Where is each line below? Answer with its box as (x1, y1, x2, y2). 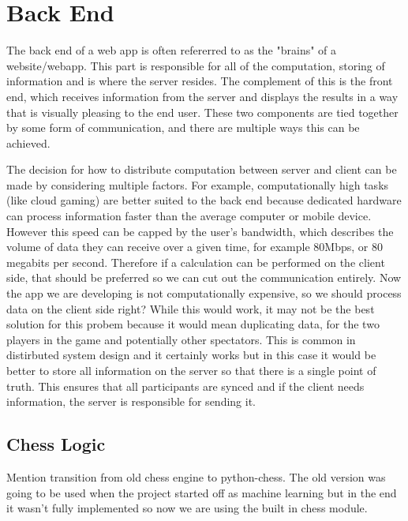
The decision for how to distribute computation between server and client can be (6, 161, 397, 178)
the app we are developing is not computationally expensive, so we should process (6, 285, 402, 302)
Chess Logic (6, 432, 106, 456)
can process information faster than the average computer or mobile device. (6, 208, 372, 224)
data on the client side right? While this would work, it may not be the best (6, 300, 375, 317)
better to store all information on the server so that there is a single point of (6, 362, 376, 378)
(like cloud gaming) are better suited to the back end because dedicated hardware (6, 192, 402, 208)
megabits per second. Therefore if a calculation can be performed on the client (6, 253, 385, 270)
